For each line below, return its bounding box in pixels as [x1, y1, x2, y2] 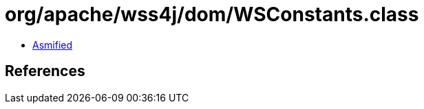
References [5, 62, 85, 80]
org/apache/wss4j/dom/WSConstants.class [5, 3, 419, 26]
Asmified [32, 38, 73, 51]
